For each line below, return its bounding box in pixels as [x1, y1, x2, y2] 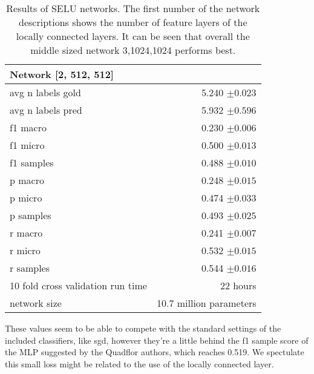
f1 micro [10, 138, 45, 152]
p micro [10, 191, 42, 205]
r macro [10, 226, 43, 240]
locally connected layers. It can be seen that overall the [16, 29, 250, 43]
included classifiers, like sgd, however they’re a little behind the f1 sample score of [5, 333, 309, 346]
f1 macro [10, 120, 47, 134]
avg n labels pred [10, 103, 82, 117]
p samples [10, 208, 51, 222]
